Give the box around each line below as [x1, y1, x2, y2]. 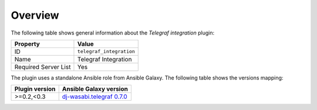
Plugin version [14, 85, 56, 93]
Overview [11, 9, 59, 22]
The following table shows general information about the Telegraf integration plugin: [11, 29, 214, 36]
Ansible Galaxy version [62, 85, 129, 93]
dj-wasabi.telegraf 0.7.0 [62, 92, 127, 101]
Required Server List [14, 63, 71, 71]
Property [14, 40, 41, 48]
